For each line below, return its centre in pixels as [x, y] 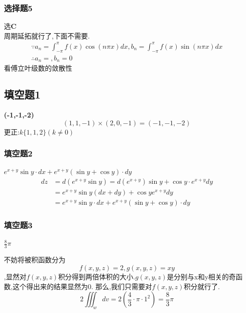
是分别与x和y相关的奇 [201, 276]
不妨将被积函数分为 [35, 260]
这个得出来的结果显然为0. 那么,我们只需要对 [82, 286]
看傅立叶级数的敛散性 [38, 68]
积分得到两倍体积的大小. [97, 276]
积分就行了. [202, 286]
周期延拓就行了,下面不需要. [47, 35]
